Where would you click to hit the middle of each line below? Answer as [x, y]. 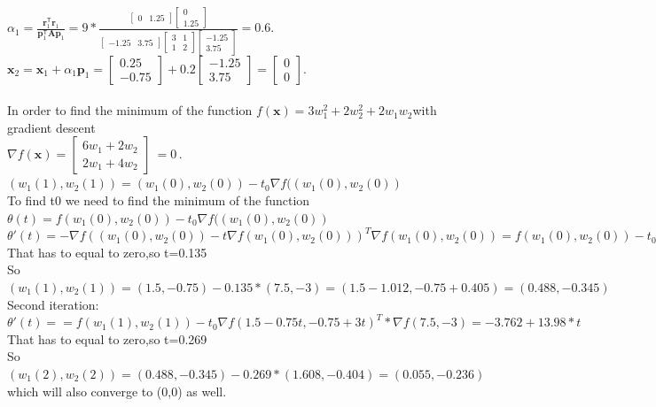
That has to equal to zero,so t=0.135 [107, 252]
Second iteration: [53, 304]
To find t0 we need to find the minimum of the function [159, 200]
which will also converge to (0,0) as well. [117, 391]
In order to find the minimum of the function [130, 110]
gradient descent [51, 127]
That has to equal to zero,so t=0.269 [107, 338]
